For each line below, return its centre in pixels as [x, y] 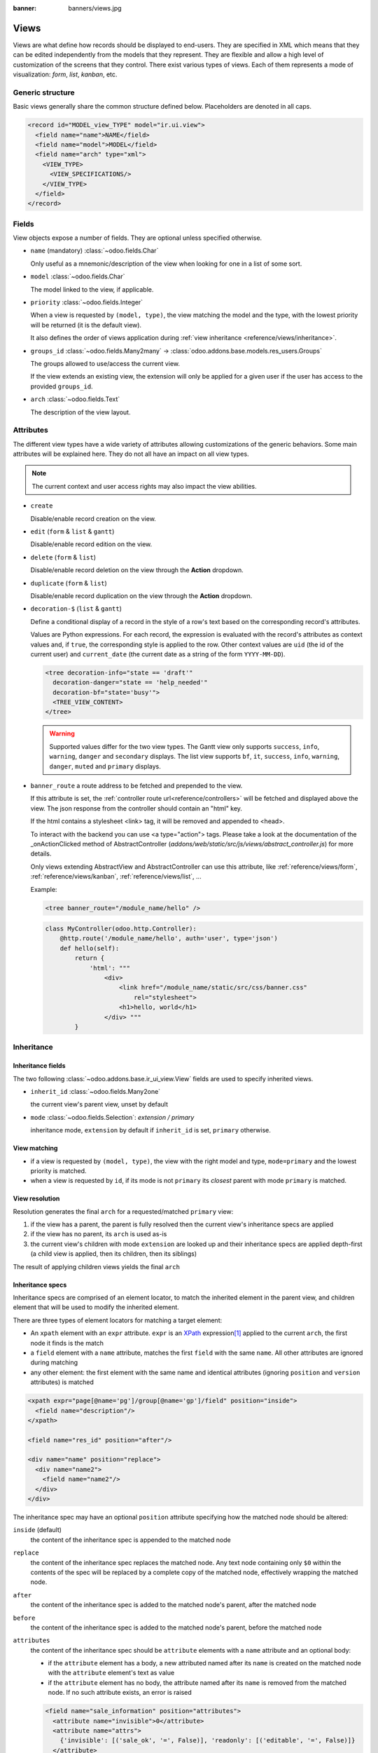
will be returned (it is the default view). [86, 325]
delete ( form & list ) [63, 557]
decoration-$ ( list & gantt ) [76, 609]
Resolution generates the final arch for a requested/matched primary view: [123, 1211]
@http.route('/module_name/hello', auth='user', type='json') [169, 939]
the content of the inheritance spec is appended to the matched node [131, 1540]
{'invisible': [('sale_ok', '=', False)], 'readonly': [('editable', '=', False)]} [208, 1740]
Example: [44, 889]
